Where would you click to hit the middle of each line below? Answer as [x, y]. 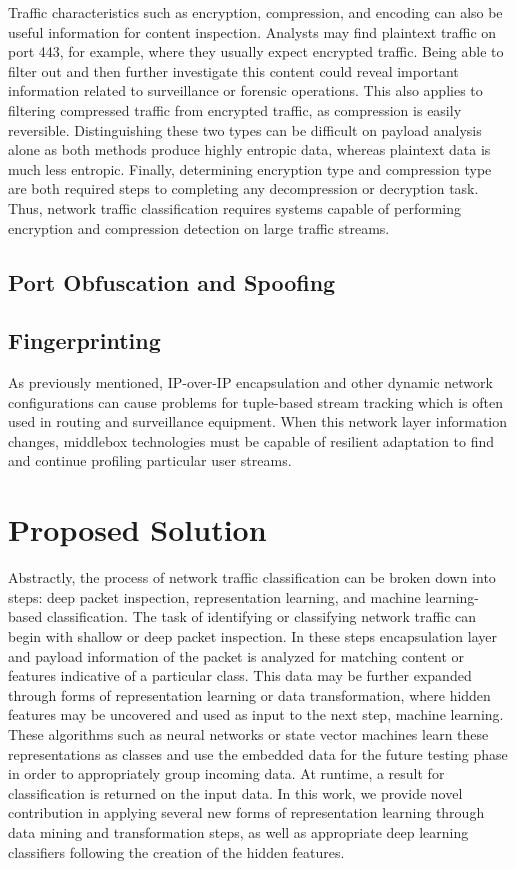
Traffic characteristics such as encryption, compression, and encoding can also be [255, 12]
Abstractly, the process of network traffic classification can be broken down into [252, 577]
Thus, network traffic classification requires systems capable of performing [235, 207]
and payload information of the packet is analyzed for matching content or [236, 655]
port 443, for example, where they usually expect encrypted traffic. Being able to [256, 51]
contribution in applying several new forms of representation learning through [246, 812]
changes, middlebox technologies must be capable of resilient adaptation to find [251, 440]
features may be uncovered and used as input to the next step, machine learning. [256, 714]
